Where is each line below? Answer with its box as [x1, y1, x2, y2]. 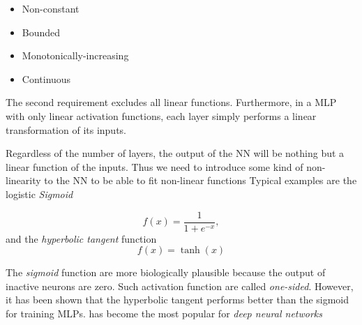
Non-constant [22, 1, 80, 15]
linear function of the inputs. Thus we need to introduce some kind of [6, 159, 303, 174]
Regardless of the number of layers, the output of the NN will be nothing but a [6, 146, 345, 160]
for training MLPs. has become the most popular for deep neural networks [6, 305, 323, 320]
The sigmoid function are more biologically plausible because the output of [6, 265, 326, 280]
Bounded [22, 24, 61, 39]
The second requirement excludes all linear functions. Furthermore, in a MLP [6, 95, 337, 109]
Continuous [22, 71, 71, 86]
